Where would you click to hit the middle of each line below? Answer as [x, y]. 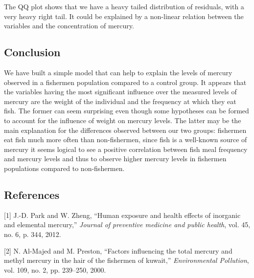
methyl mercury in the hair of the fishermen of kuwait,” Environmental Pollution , [127, 260]
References [32, 194]
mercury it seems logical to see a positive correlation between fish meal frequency [126, 149]
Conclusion [32, 52]
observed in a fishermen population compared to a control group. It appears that [125, 82]
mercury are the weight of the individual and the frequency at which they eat [120, 101]
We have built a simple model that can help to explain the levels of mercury [118, 72]
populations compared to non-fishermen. [64, 168]
